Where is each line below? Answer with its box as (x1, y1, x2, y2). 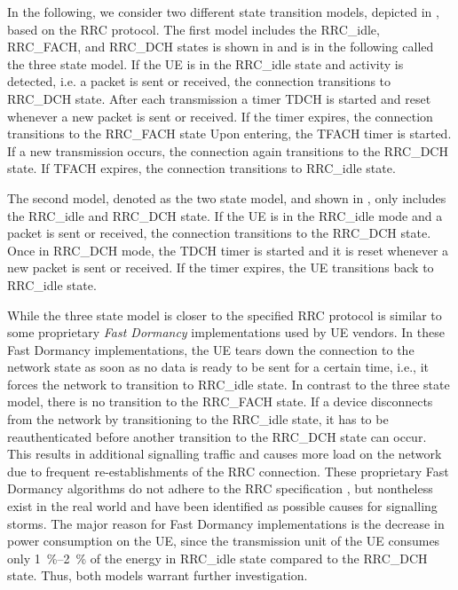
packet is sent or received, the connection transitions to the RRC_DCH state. (7, 224, 431, 242)
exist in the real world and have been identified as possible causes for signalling (7, 497, 438, 515)
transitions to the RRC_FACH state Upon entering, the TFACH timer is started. (7, 124, 452, 143)
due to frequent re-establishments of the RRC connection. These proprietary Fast (7, 461, 449, 480)
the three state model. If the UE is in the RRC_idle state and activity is (7, 54, 404, 73)
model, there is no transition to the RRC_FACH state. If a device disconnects (7, 392, 433, 411)
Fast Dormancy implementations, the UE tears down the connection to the (7, 340, 415, 358)
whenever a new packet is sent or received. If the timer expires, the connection (7, 106, 433, 125)
